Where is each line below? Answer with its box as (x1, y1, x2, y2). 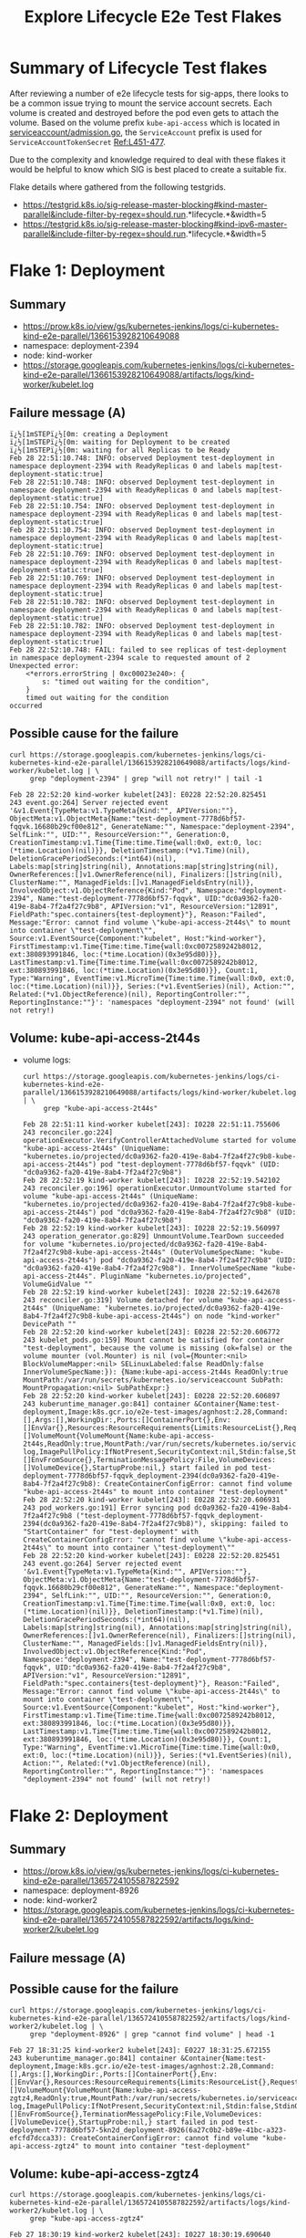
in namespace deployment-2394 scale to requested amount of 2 (9, 653, 250, 663)
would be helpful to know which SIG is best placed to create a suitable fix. (9, 163, 287, 174)
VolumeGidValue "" (22, 1280, 93, 1289)
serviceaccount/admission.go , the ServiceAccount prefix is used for (9, 126, 262, 138)
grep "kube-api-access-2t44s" (43, 1104, 158, 1114)
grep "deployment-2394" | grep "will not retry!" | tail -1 (29, 774, 262, 783)
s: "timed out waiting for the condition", (42, 677, 209, 686)
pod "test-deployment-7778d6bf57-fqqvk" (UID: (99, 1160, 280, 1169)
